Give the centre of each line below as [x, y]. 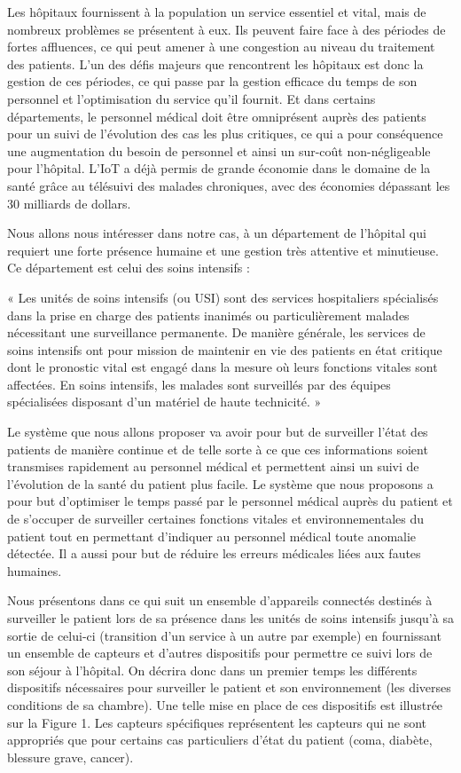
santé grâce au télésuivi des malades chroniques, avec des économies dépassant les [229, 185]
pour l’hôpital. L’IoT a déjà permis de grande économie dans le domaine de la [219, 168]
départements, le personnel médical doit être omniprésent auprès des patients [217, 116]
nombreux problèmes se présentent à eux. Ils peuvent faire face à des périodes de [227, 29]
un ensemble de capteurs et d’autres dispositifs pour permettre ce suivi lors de [220, 653]
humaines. [35, 570]
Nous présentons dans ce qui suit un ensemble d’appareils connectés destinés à [220, 600]
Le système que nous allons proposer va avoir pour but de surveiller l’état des [218, 432]
